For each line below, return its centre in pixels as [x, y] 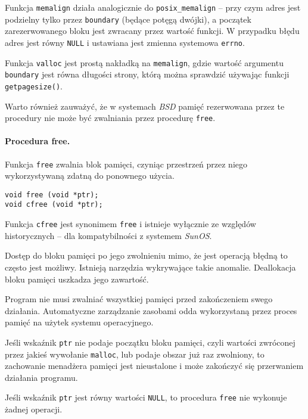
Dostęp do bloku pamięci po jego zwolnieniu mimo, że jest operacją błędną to [146, 255]
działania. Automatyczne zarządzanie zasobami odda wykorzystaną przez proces [151, 310]
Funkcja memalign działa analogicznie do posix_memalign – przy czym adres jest [153, 7]
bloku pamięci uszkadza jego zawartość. [77, 279]
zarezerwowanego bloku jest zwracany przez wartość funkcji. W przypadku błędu [152, 31]
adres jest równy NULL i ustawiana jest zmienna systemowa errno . [125, 42]
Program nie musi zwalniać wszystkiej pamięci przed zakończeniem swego [139, 299]
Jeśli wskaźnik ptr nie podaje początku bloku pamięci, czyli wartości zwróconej [150, 342]
